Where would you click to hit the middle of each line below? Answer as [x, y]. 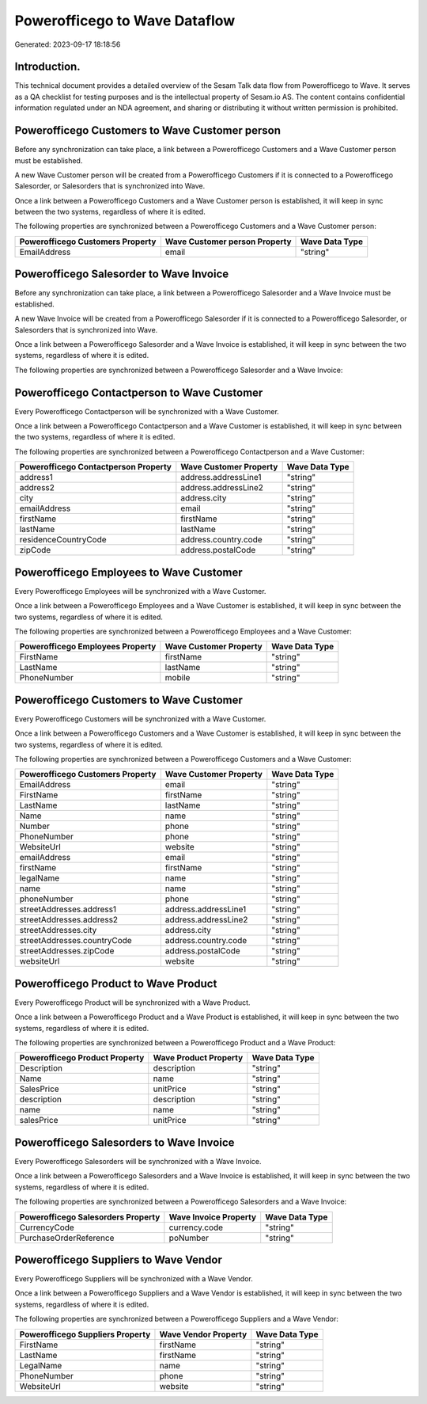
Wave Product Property [198, 1058]
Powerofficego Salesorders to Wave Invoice [125, 1142]
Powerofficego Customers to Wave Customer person [147, 131]
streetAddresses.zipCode [67, 951]
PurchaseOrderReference [67, 1238]
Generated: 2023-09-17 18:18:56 [68, 44]
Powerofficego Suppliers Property [85, 1334]
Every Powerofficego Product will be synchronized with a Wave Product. [132, 1003]
